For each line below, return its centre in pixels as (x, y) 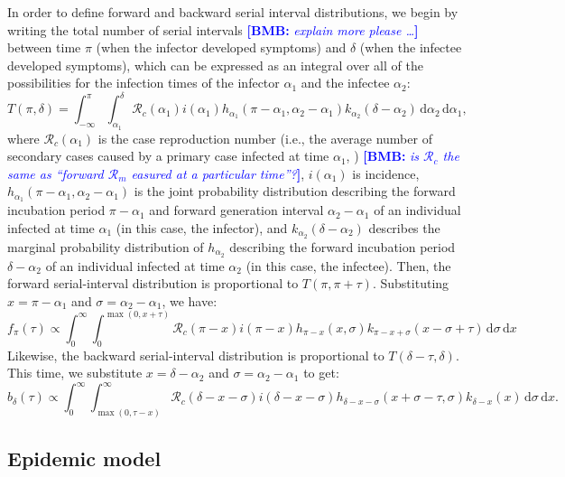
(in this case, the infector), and (202, 227)
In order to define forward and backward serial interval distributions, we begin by (233, 12)
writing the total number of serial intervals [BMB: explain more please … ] (213, 29)
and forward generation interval (236, 210)
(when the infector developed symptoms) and (221, 47)
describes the (404, 227)
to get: (321, 373)
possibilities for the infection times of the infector (144, 83)
